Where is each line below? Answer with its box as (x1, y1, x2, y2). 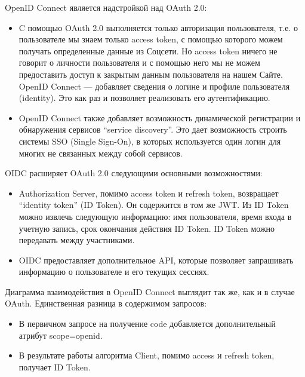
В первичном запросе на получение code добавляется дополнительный (19, 317, 276, 330)
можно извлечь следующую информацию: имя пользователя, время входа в (19, 210, 292, 222)
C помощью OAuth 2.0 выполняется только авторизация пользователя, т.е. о (19, 21, 298, 33)
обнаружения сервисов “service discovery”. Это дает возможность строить (19, 123, 287, 136)
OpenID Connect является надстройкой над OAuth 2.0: (5, 1, 207, 13)
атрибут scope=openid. (19, 329, 103, 341)
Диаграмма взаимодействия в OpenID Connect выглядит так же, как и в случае (5, 285, 295, 298)
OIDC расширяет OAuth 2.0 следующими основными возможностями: (5, 167, 263, 179)
